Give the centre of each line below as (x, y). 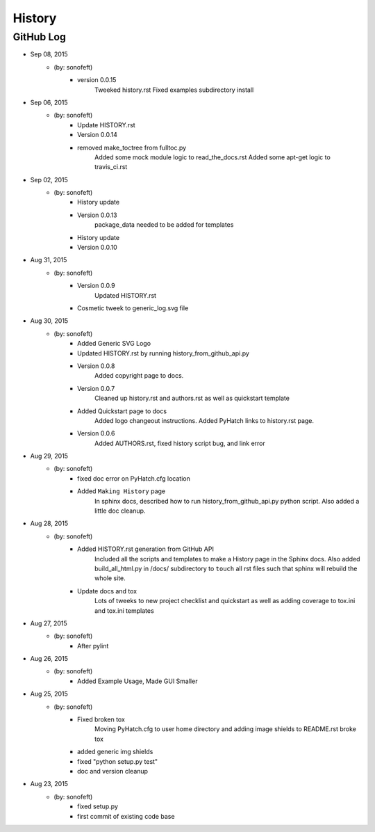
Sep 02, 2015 (49, 179)
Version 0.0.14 (97, 135)
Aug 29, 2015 (49, 456)
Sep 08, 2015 (49, 54)
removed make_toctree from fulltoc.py (132, 147)
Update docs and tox (107, 591)
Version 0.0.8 (96, 366)
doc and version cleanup (113, 771)
